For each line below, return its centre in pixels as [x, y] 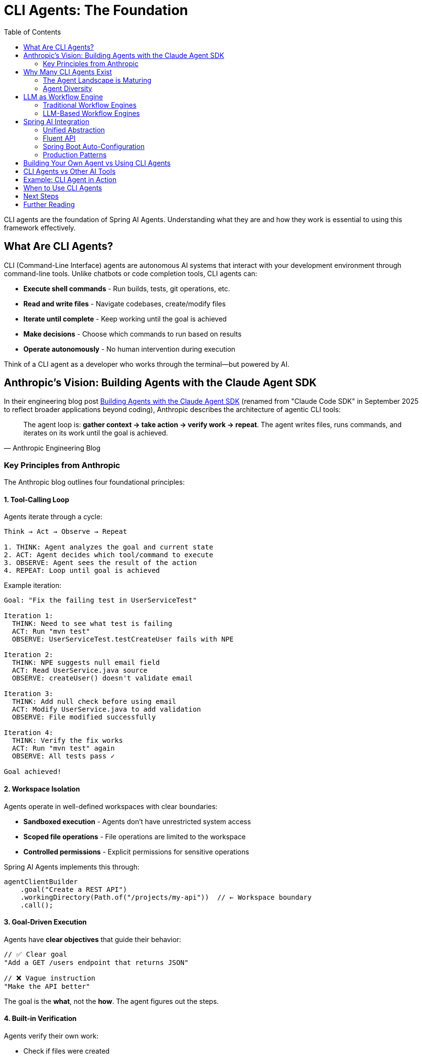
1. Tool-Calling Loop [37, 499]
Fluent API [59, 138]
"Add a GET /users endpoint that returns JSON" [96, 962]
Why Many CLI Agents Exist [68, 72]
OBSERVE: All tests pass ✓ [63, 756]
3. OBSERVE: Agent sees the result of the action [101, 563]
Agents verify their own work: [51, 1036]
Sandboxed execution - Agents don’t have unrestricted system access [137, 821]
